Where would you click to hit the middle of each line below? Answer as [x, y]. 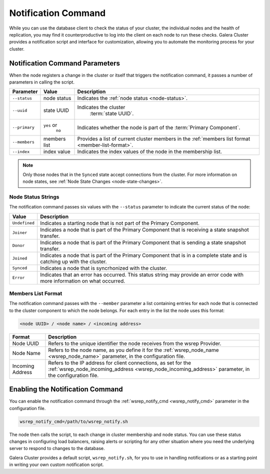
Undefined [23, 223]
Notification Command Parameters [64, 63]
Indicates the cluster [101, 107]
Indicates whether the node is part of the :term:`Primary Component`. [159, 127]
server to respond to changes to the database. [57, 448]
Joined [20, 258]
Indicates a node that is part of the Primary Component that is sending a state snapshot [143, 242]
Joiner [20, 233]
